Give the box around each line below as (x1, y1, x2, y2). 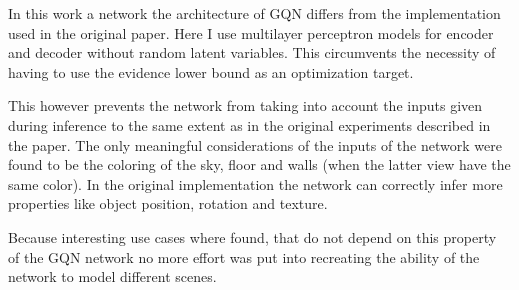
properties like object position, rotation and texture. (8, 193, 328, 214)
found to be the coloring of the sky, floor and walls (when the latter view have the (8, 154, 511, 175)
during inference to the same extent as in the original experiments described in (8, 114, 491, 135)
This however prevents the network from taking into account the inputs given (8, 95, 483, 116)
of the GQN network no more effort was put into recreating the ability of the (8, 246, 480, 267)
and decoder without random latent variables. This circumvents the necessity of (8, 42, 496, 63)
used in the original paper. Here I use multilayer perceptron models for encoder (8, 22, 494, 43)
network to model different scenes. (8, 266, 217, 287)
